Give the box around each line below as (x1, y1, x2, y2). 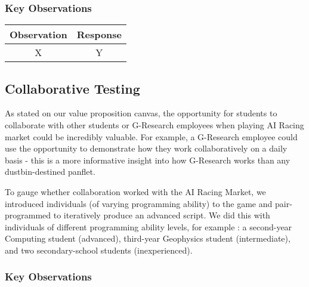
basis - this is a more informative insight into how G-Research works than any (5, 153, 291, 166)
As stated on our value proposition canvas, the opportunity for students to (5, 107, 277, 119)
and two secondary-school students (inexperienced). (5, 243, 193, 256)
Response (76, 27, 122, 42)
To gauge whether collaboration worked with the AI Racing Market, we (5, 185, 266, 197)
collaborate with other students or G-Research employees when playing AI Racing (5, 119, 304, 131)
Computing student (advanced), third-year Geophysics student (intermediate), (5, 232, 291, 245)
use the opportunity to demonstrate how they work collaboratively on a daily (5, 142, 288, 155)
